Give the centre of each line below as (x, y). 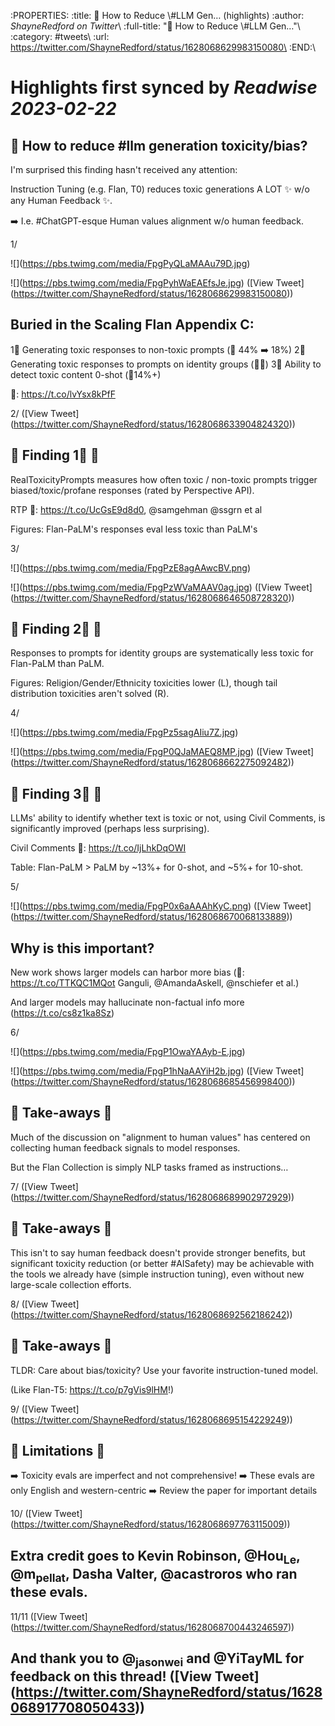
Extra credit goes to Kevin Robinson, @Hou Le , (155, 1557)
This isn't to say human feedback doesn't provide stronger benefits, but (158, 1252)
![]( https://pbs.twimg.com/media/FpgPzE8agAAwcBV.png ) (130, 567)
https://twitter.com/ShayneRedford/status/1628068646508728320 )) (154, 597)
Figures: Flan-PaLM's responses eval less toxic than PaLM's (134, 529)
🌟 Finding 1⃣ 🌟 (55, 455)
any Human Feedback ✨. (61, 200)
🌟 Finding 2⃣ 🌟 (56, 629)
